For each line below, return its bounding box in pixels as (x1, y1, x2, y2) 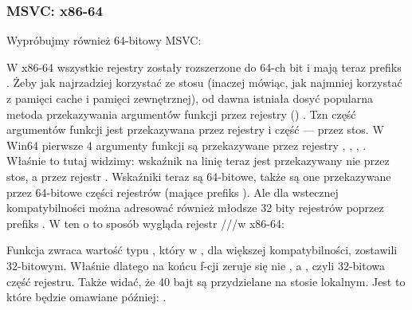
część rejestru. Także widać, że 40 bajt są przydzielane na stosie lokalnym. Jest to (6, 273, 406, 289)
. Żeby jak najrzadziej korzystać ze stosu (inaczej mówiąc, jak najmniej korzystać (6, 74, 402, 91)
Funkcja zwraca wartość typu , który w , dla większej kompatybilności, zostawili (6, 241, 398, 258)
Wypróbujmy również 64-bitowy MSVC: (6, 32, 202, 49)
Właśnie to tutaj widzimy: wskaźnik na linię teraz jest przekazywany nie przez (6, 152, 390, 169)
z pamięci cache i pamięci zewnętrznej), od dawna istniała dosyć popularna (6, 90, 373, 106)
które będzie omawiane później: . (6, 288, 167, 305)
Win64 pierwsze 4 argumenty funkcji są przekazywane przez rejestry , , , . (6, 136, 367, 153)
